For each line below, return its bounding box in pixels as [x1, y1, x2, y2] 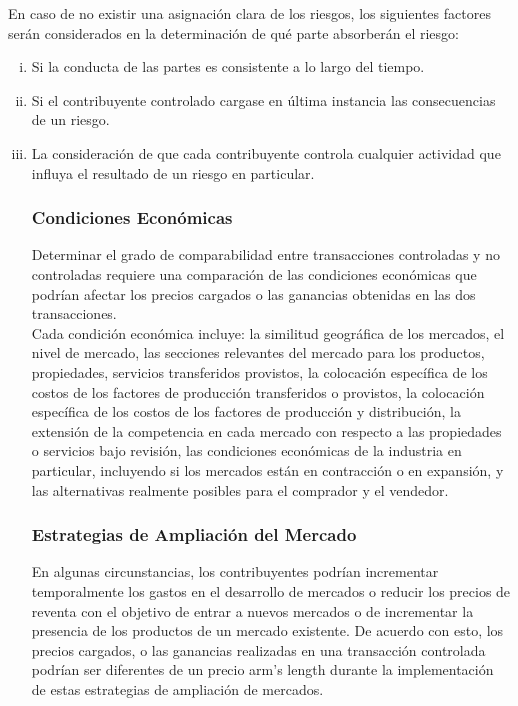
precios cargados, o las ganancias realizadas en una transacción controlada [31, 639, 486, 660]
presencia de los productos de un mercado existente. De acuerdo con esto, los [31, 620, 504, 641]
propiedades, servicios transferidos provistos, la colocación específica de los [31, 361, 488, 382]
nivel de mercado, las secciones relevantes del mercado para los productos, [31, 342, 485, 363]
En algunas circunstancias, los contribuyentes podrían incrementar [31, 561, 439, 582]
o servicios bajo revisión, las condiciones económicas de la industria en [31, 440, 462, 461]
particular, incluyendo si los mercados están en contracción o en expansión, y [31, 459, 504, 480]
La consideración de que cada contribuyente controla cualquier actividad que [31, 142, 501, 163]
